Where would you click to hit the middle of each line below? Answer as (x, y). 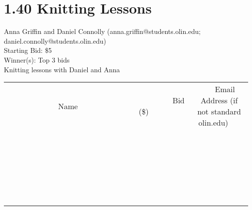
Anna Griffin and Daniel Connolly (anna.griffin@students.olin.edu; (102, 31)
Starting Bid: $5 (28, 50)
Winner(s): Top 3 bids (37, 59)
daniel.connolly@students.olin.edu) (55, 40)
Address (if (219, 100)
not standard (219, 112)
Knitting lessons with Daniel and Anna (62, 69)
